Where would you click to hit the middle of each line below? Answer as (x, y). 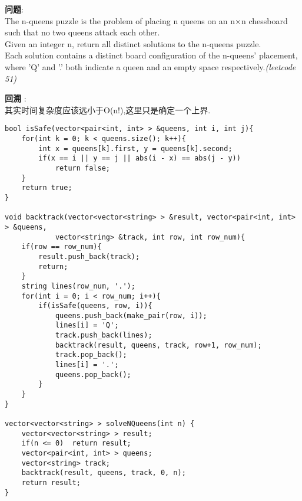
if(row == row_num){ (62, 247)
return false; (82, 168)
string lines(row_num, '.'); (78, 286)
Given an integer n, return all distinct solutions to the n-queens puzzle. (133, 43)
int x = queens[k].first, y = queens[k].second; (135, 148)
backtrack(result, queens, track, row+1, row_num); (158, 345)
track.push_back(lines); (104, 335)
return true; (47, 188)
